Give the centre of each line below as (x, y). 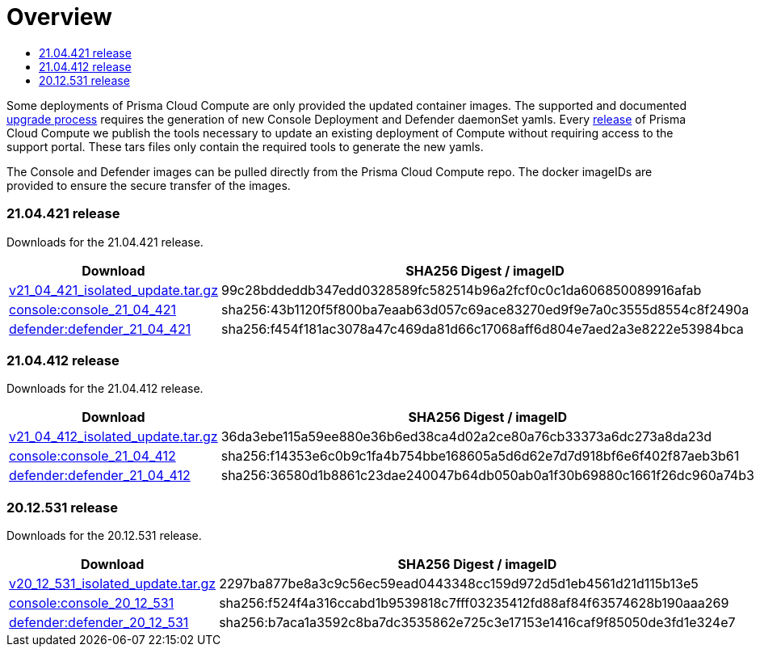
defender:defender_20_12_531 (99, 622)
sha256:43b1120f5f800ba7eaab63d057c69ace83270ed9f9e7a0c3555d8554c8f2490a (485, 309)
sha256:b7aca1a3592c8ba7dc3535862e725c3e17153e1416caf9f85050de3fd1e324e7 (477, 622)
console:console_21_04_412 (92, 456)
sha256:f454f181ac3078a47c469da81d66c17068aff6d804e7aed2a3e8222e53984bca (483, 329)
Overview (59, 17)
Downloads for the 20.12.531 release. (104, 535)
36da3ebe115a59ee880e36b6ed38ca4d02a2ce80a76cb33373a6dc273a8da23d (466, 437)
